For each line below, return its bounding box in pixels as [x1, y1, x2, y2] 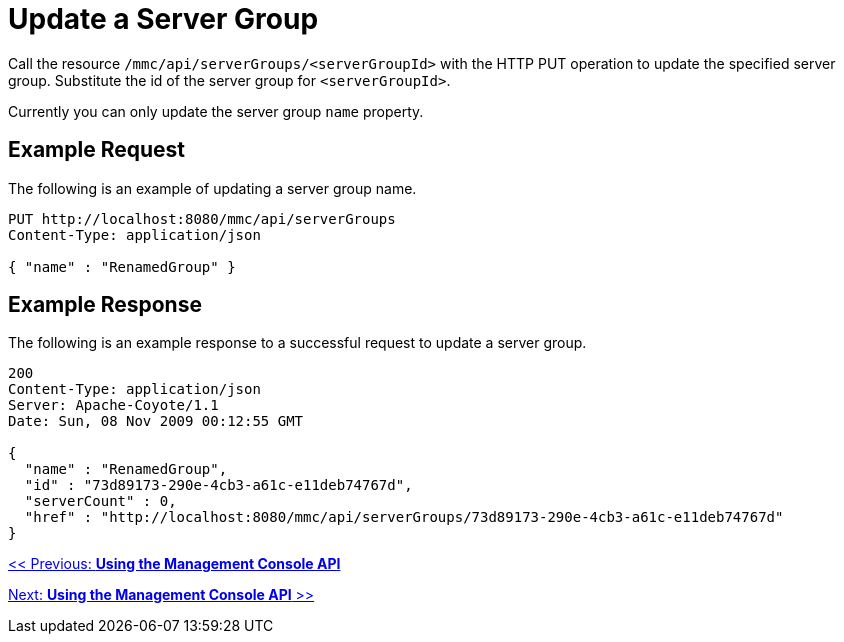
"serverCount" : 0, [24, 493, 177, 510]
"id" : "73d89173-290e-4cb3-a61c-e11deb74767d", [24, 477, 413, 494]
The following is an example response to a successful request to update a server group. [8, 334, 587, 352]
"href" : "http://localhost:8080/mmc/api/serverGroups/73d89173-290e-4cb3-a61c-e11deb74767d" [24, 509, 784, 526]
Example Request [8, 137, 185, 163]
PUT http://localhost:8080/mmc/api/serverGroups [8, 210, 396, 227]
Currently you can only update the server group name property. [8, 102, 424, 120]
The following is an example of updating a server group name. [8, 179, 417, 197]
